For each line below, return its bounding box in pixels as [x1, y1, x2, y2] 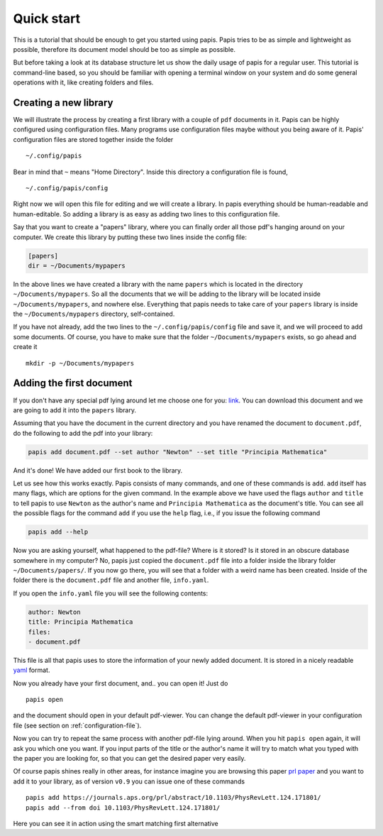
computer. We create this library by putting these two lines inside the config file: [13, 233, 248, 241]
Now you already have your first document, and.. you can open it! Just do [13, 678, 228, 688]
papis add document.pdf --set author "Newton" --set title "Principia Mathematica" [28, 448, 328, 456]
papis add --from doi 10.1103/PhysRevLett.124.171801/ [26, 803, 221, 812]
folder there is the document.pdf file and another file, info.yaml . [13, 576, 209, 585]
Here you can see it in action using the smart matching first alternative [13, 819, 219, 827]
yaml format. [13, 666, 50, 674]
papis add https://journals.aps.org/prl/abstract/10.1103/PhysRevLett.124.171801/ [26, 793, 321, 802]
